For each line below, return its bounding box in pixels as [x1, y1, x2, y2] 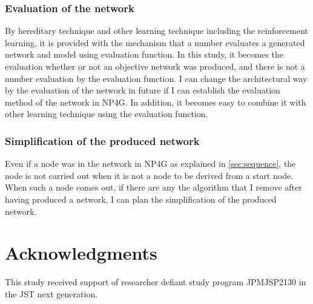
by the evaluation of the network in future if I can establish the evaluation [5, 84, 280, 96]
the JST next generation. [5, 287, 98, 300]
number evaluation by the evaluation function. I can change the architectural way [5, 72, 308, 84]
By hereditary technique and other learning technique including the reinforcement [5, 24, 308, 37]
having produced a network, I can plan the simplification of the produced [5, 192, 277, 205]
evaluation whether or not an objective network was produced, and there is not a [5, 60, 305, 72]
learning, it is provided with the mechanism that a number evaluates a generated [5, 36, 305, 49]
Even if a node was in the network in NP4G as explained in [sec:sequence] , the [5, 157, 296, 170]
